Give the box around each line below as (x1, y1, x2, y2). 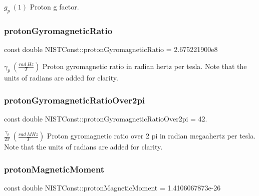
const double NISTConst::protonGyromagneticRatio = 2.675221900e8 (4, 44, 218, 54)
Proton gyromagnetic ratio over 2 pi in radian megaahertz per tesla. (47, 130, 256, 141)
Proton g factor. (30, 1, 79, 11)
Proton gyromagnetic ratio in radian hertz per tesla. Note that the (42, 60, 247, 71)
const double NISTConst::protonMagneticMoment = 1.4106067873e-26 (4, 182, 221, 192)
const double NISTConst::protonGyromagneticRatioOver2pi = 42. (4, 113, 207, 124)
